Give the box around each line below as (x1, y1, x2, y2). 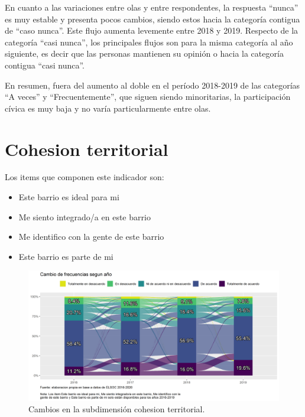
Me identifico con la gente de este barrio (18, 230, 164, 243)
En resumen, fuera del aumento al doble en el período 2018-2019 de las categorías (5, 79, 300, 91)
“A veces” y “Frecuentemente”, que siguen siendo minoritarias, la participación (5, 90, 291, 103)
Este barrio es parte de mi (18, 250, 113, 262)
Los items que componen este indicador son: (5, 171, 164, 183)
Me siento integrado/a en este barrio (18, 210, 151, 223)
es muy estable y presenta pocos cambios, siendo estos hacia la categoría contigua (5, 12, 300, 25)
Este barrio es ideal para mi (18, 191, 119, 203)
